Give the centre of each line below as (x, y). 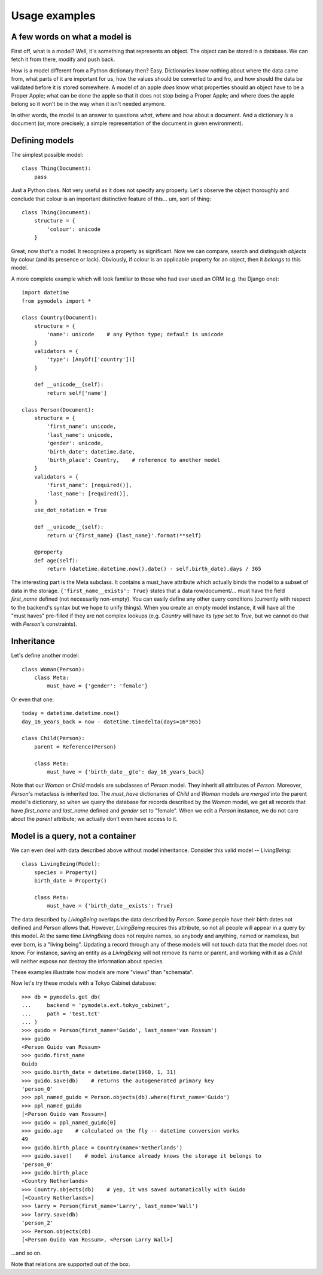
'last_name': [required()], (88, 493)
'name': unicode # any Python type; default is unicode (135, 334)
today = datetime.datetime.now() (71, 713)
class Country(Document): (60, 318)
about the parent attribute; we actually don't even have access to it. (94, 818)
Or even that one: (32, 699)
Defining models (42, 140)
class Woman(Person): (53, 669)
